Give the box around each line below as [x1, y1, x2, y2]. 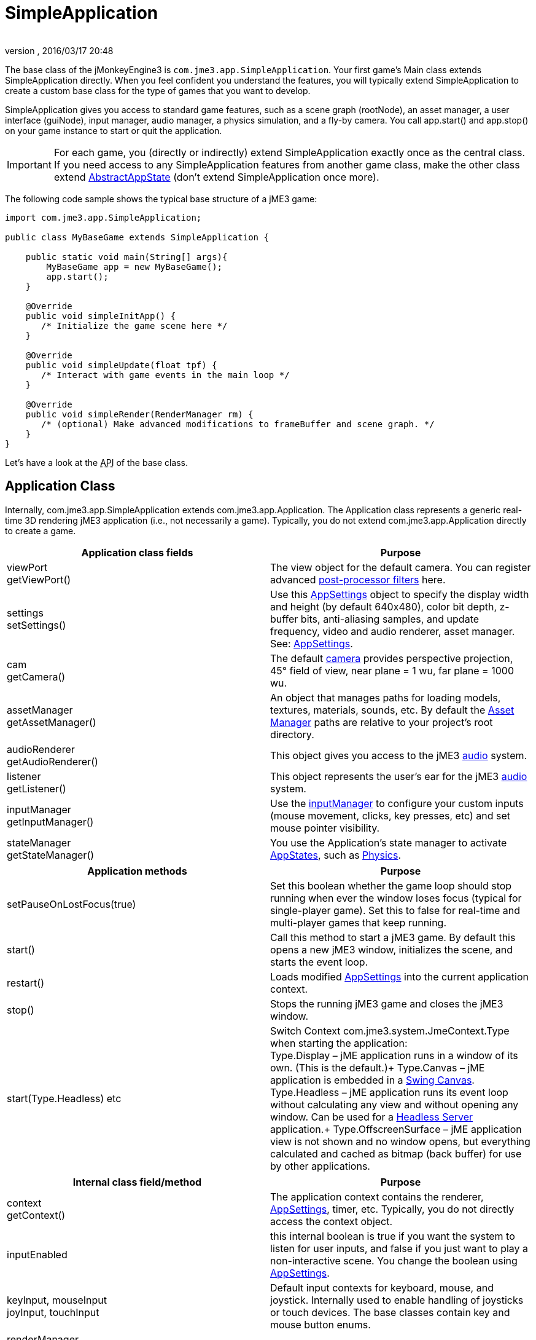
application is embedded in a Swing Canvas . [270, 1073, 475, 1086]
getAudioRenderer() [7, 755, 98, 768]
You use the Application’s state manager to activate [270, 836, 507, 849]
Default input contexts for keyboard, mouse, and [270, 1281, 494, 1294]
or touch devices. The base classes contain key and [270, 1306, 510, 1318]
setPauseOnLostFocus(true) [7, 897, 136, 910]
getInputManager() [7, 815, 94, 828]
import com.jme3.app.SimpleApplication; [5, 212, 202, 223]
